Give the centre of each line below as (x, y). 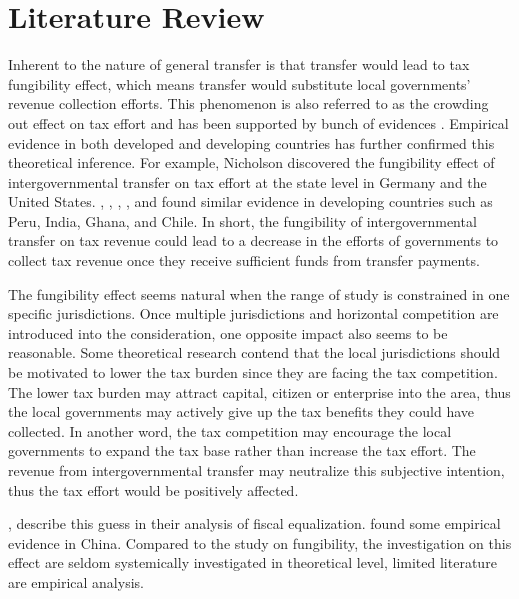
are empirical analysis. (76, 581)
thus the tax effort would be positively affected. (153, 489)
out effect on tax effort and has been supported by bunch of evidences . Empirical (258, 122)
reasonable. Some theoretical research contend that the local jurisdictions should (254, 352)
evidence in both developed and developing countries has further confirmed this (251, 142)
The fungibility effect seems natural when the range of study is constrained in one (259, 293)
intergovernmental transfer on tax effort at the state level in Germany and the (247, 181)
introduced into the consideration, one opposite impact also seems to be (228, 332)
